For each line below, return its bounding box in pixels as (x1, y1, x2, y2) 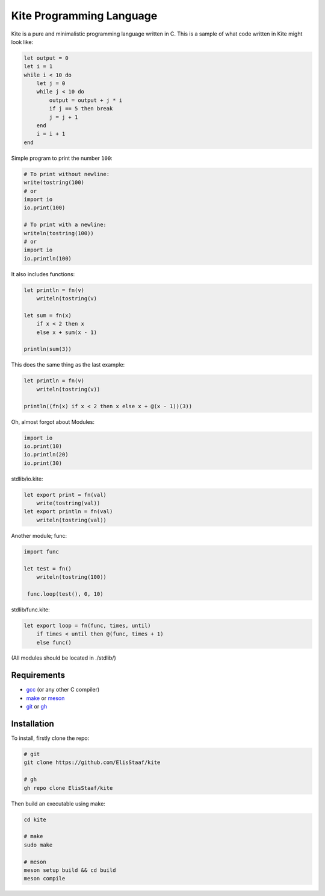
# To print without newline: (23, 171, 110, 177)
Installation (11, 718, 54, 729)
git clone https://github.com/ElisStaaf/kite (23, 759, 161, 766)
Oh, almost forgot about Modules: (11, 418, 94, 425)
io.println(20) (23, 451, 69, 458)
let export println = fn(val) (23, 508, 113, 515)
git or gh (26, 703, 48, 710)
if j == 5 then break (49, 106, 113, 112)
